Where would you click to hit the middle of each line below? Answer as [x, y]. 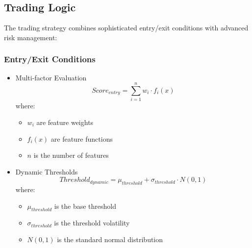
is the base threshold [85, 206]
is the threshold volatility [92, 223]
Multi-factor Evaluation [51, 77]
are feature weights [65, 122]
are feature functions [82, 138]
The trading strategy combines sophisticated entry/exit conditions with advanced [126, 28]
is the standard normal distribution [110, 239]
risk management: [31, 37]
